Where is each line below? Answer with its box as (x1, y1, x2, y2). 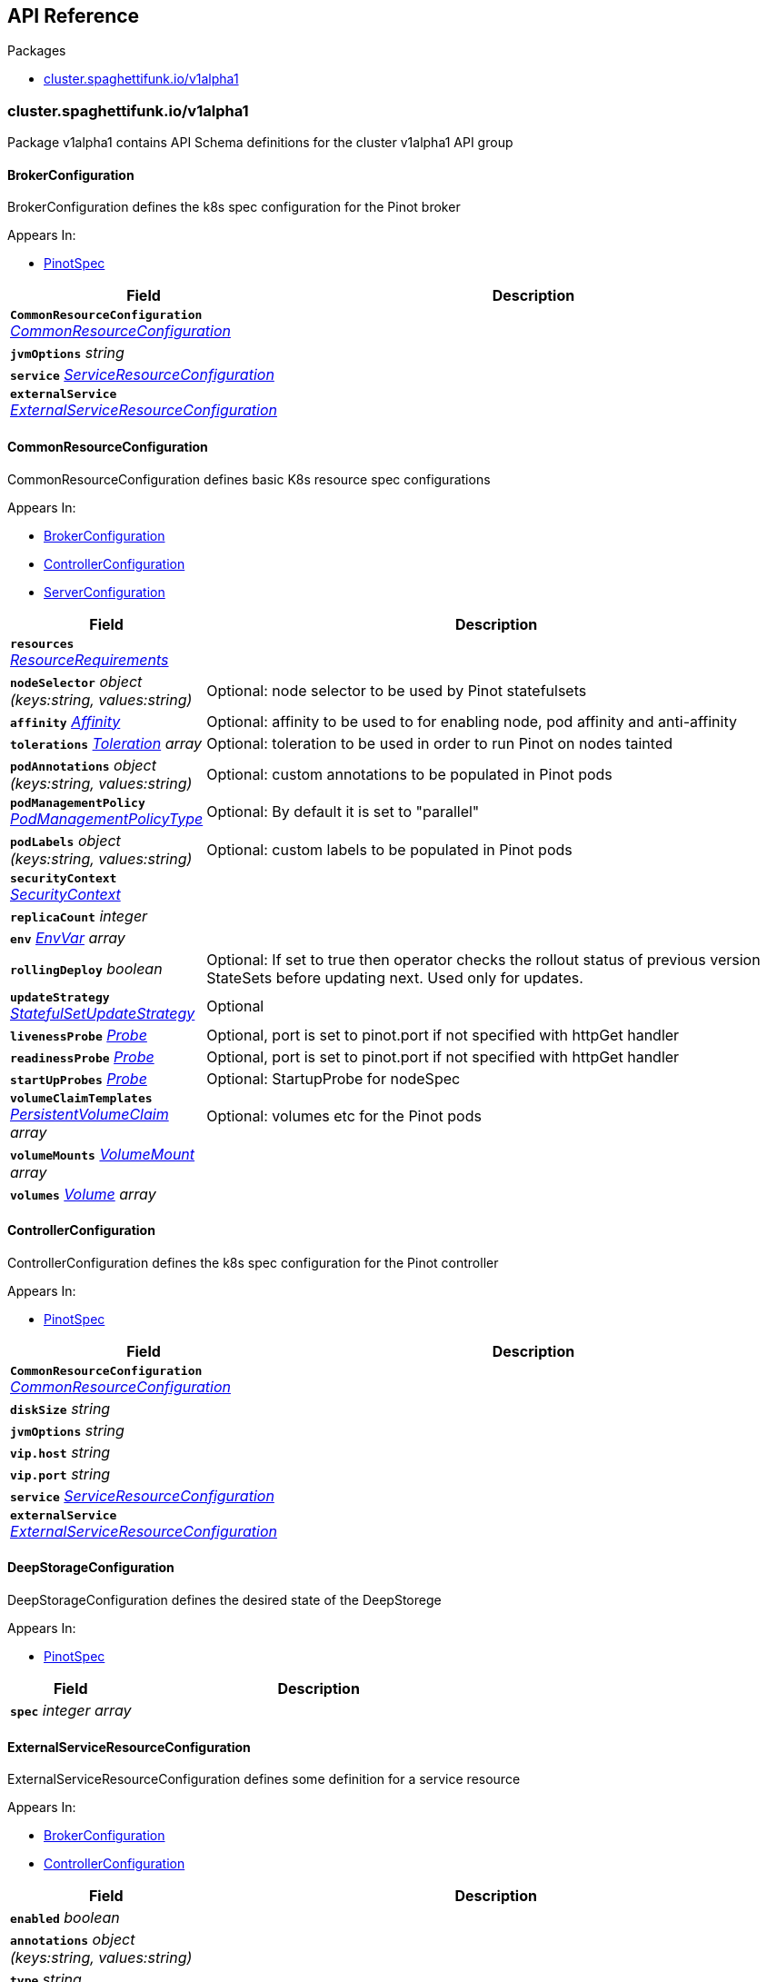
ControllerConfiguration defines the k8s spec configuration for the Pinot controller (7, 1254, 499, 1270)
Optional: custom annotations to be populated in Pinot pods (206, 764, 613, 783)
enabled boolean (10, 1908, 120, 1927)
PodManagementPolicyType (10, 809, 204, 828)
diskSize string (10, 1399, 111, 1418)
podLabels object (10, 831, 121, 850)
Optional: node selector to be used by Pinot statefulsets (206, 681, 587, 700)
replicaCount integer (10, 906, 148, 925)
